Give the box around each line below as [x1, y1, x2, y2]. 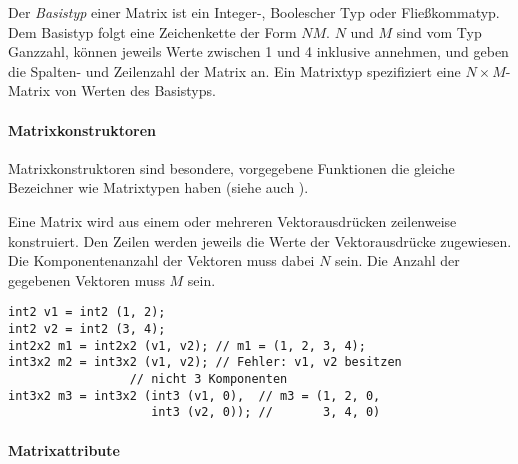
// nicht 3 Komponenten [129, 371, 288, 386]
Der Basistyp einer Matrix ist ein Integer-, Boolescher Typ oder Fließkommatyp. [8, 2, 500, 22]
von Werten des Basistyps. [54, 80, 216, 101]
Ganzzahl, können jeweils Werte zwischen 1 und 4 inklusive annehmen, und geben [8, 41, 509, 62]
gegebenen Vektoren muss [8, 269, 165, 290]
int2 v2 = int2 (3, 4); [8, 321, 166, 336]
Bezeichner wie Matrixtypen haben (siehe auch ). [8, 177, 309, 198]
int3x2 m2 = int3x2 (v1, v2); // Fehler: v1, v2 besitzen [8, 355, 402, 370]
